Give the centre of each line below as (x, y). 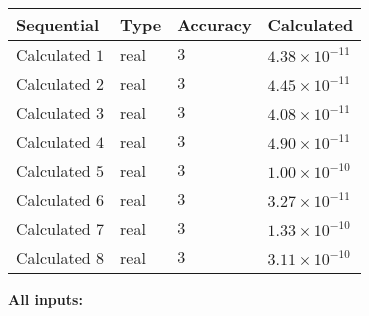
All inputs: (45, 299)
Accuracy (214, 24)
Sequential (58, 24)
